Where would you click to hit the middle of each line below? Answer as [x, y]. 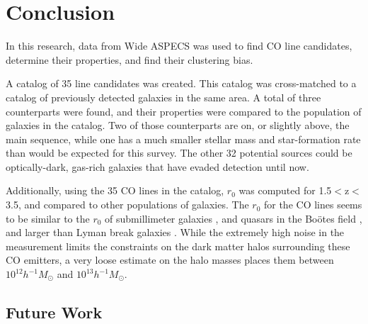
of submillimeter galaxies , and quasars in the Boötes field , [234, 218]
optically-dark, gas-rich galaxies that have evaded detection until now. [157, 166]
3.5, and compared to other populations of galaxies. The [127, 205]
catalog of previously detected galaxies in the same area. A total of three [163, 97]
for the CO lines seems [313, 205]
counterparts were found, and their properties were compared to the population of [184, 111]
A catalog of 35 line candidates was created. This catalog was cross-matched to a [181, 83]
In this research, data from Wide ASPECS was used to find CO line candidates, [179, 46]
